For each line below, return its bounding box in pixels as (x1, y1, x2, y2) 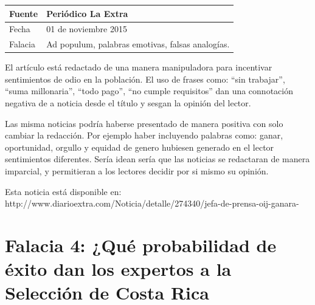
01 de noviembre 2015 (46, 22, 127, 35)
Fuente (9, 7, 38, 19)
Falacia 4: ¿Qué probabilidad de (5, 233, 277, 257)
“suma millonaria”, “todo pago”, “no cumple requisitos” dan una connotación (5, 84, 293, 97)
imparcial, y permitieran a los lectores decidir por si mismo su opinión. (5, 165, 269, 177)
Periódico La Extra (46, 7, 128, 19)
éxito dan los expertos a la (5, 256, 232, 281)
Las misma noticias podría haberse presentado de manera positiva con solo (5, 117, 283, 129)
